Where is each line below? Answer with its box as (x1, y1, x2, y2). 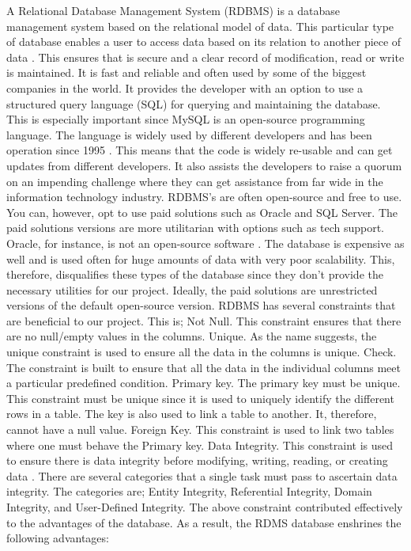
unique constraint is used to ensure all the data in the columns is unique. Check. (6, 344, 397, 360)
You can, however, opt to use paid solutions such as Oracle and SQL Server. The (6, 203, 398, 220)
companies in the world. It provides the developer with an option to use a (6, 79, 364, 96)
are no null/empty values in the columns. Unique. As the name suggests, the (6, 328, 377, 344)
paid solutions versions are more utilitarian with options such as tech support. (6, 219, 385, 236)
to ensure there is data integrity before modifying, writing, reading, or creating (6, 452, 388, 469)
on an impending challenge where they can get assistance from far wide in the (6, 173, 383, 189)
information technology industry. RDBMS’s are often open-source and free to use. (6, 188, 402, 205)
